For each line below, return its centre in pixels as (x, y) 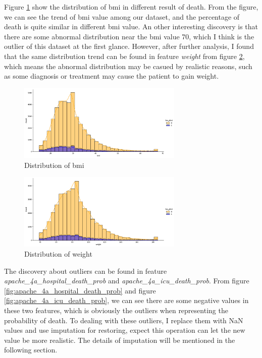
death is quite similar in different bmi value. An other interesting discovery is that (131, 26)
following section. (31, 350)
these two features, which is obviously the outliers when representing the (116, 310)
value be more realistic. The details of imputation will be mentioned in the (120, 340)
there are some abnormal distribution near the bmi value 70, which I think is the (129, 36)
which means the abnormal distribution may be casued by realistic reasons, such (128, 66)
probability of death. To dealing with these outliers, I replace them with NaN (124, 320)
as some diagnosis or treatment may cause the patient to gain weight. (112, 76)
